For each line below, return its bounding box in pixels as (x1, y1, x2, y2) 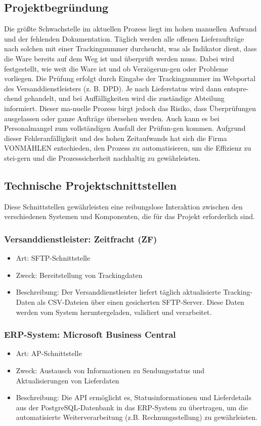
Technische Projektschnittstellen (4, 177, 177, 193)
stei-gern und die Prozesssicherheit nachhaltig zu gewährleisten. (4, 152, 201, 163)
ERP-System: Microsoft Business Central (4, 328, 176, 341)
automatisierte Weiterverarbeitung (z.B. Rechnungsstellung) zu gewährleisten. (16, 412, 258, 422)
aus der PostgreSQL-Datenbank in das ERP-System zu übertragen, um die (16, 402, 248, 412)
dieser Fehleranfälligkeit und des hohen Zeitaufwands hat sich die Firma (4, 132, 227, 143)
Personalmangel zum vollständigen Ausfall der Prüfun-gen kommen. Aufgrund (4, 123, 246, 133)
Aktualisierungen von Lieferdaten (16, 375, 119, 385)
